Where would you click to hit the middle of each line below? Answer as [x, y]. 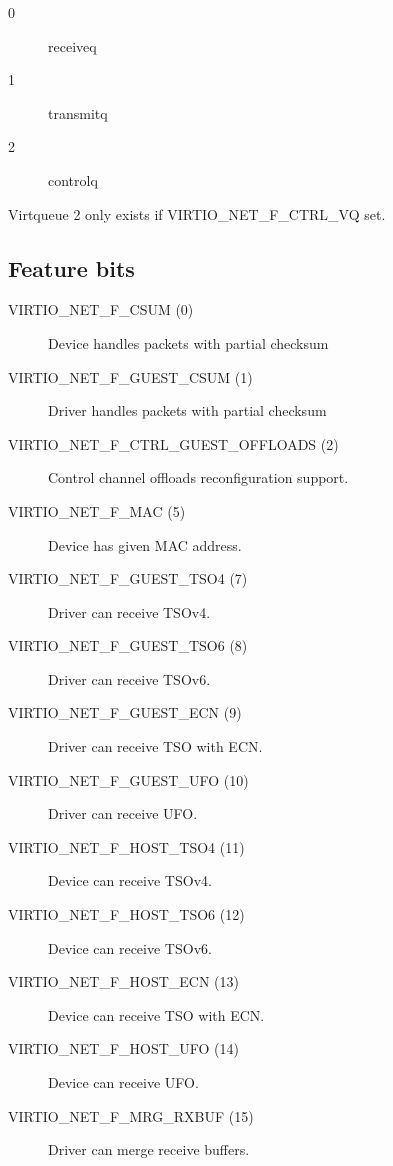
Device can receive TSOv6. [130, 947]
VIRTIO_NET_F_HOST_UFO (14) [124, 1048]
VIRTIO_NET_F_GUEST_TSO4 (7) [128, 578]
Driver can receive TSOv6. [129, 678]
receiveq [72, 45]
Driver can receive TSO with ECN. [155, 746]
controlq [73, 179]
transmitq [78, 112]
